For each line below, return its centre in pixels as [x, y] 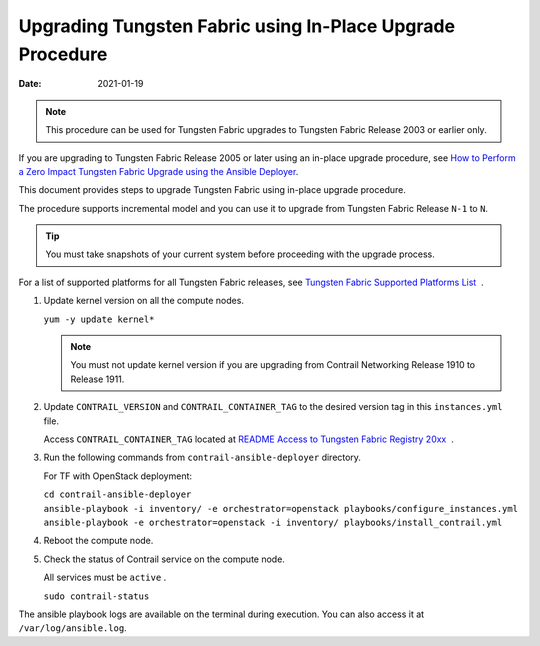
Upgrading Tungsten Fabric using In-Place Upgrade [236, 26]
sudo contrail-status [96, 596]
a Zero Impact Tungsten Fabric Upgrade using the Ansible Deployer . [158, 171]
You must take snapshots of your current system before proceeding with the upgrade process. [240, 254]
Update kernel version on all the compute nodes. [144, 301]
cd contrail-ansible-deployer [117, 494]
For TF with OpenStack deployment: [118, 476]
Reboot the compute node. [98, 541]
